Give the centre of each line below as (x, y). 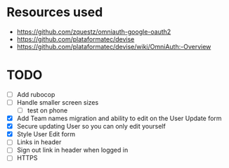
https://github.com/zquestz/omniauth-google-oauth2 (94, 32)
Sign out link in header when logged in (72, 150)
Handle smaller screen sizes (58, 102)
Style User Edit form (46, 134)
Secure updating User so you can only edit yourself (91, 127)
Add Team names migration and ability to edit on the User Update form (119, 118)
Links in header (39, 142)
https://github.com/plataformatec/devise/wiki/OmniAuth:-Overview (114, 46)
